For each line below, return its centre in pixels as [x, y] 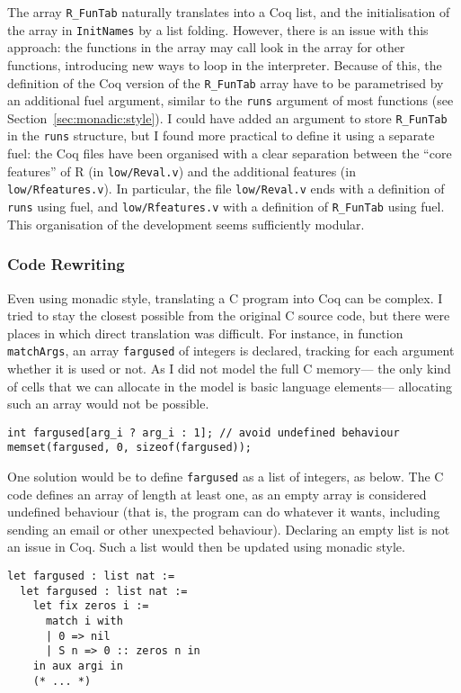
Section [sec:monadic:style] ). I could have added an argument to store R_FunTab [227, 117]
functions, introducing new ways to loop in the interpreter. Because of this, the [225, 64]
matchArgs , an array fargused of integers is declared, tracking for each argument [231, 351]
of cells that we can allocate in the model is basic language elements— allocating [230, 386]
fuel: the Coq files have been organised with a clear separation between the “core [230, 153]
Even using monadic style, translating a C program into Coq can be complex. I [225, 297]
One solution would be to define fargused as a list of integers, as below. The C [226, 477]
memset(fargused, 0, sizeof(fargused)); [130, 448]
